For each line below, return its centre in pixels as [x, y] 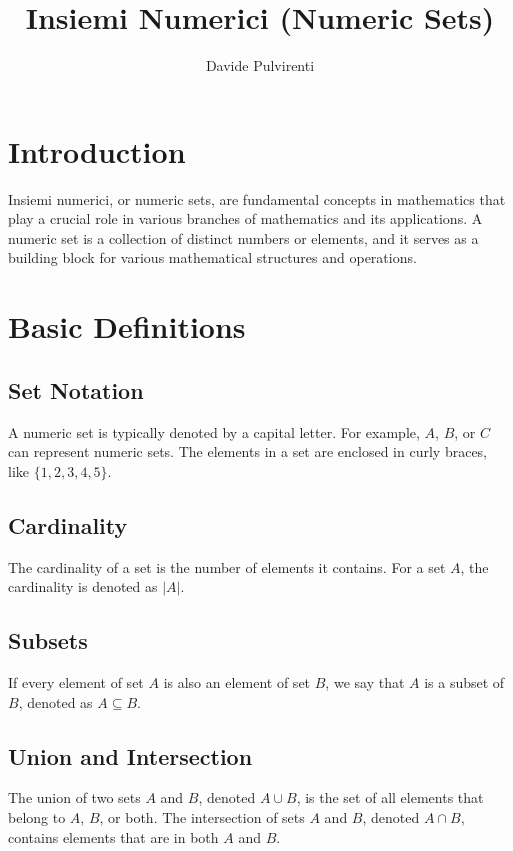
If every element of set [76, 681]
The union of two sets [74, 797]
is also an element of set [237, 681]
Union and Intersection [130, 755]
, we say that [365, 681]
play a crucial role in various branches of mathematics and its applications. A [245, 218]
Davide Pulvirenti [260, 65]
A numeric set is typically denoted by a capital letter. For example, [214, 431]
